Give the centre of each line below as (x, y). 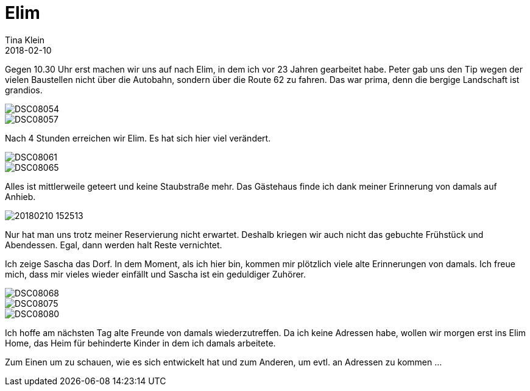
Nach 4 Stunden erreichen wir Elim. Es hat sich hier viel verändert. (138, 138)
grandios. (24, 90)
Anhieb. (20, 196)
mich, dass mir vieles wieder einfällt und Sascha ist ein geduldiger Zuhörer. (156, 274)
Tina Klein (25, 40)
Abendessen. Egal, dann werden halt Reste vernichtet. (114, 245)
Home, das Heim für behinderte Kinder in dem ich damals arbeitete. (140, 343)
